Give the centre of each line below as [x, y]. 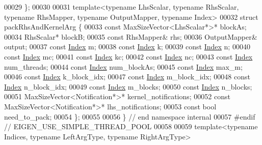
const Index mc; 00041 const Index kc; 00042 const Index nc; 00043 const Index [128, 56]
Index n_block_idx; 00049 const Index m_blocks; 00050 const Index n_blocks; [128, 86]
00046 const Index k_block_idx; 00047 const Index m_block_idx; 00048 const [127, 77]
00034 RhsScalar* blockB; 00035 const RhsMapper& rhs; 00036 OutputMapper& [131, 36]
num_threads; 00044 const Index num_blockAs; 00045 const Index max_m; [123, 66]
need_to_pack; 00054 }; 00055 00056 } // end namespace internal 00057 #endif [130, 116]
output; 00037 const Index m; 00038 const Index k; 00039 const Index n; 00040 [127, 47]
